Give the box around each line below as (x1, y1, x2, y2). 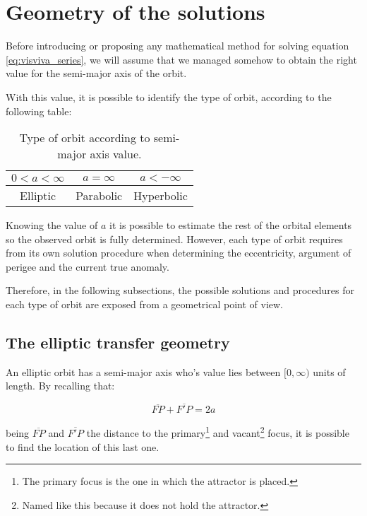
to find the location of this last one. (6, 439, 160, 454)
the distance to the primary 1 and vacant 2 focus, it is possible (86, 423, 349, 440)
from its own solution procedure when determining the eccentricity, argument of (6, 245, 351, 260)
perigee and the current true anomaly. (6, 259, 169, 274)
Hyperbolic (133, 187, 188, 204)
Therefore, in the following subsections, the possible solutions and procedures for (6, 283, 354, 298)
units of (313, 364, 346, 379)
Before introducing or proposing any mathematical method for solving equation (6, 38, 349, 53)
